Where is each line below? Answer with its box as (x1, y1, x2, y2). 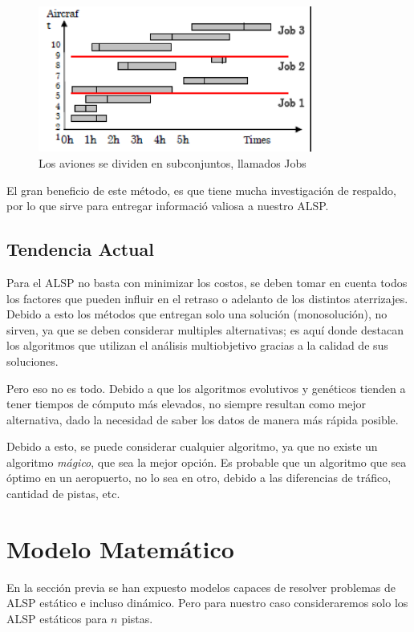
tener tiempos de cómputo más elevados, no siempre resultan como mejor (6, 395, 367, 412)
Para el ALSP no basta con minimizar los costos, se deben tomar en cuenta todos (6, 273, 408, 290)
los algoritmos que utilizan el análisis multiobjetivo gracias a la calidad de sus (6, 337, 388, 354)
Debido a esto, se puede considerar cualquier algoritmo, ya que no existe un (6, 438, 378, 455)
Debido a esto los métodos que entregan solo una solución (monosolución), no (6, 306, 388, 322)
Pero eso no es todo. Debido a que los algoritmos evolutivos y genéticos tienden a (6, 379, 406, 396)
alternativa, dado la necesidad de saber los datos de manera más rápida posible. (6, 411, 399, 427)
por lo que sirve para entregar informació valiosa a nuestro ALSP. (6, 197, 329, 214)
